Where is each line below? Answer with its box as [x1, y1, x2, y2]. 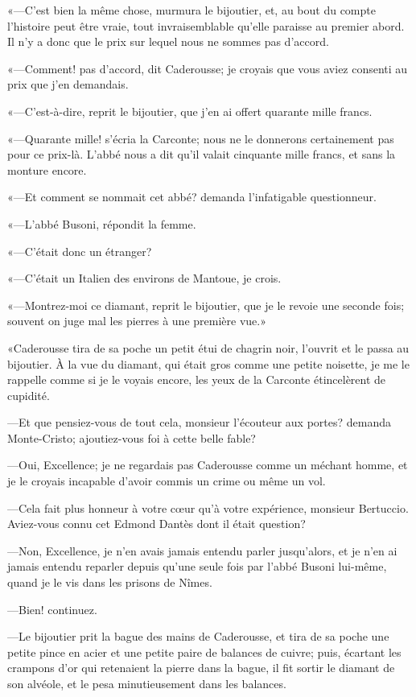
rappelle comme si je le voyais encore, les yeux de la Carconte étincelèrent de [7, 371, 386, 388]
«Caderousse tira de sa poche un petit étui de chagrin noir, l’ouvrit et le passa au [7, 339, 410, 356]
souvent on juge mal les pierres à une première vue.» [7, 312, 266, 329]
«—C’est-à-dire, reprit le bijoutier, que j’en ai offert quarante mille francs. [7, 102, 373, 119]
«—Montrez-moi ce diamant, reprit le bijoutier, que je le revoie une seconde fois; [7, 296, 405, 313]
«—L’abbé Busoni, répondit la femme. [7, 215, 196, 232]
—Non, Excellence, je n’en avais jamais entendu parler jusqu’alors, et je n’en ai [7, 542, 397, 559]
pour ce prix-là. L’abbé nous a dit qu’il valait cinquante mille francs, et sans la [7, 146, 396, 163]
